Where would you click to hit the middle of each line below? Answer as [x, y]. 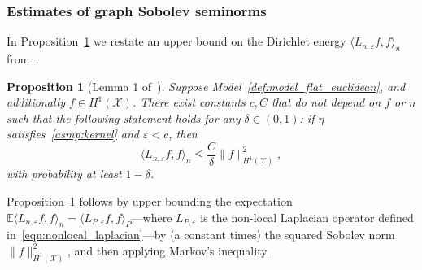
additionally [36, 102]
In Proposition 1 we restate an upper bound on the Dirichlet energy [176, 41]
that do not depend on [326, 102]
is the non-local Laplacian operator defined [307, 217]
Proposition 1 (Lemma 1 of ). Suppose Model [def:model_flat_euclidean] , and [206, 86]
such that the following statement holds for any [124, 118]
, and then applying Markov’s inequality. [169, 250]
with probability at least [64, 174]
